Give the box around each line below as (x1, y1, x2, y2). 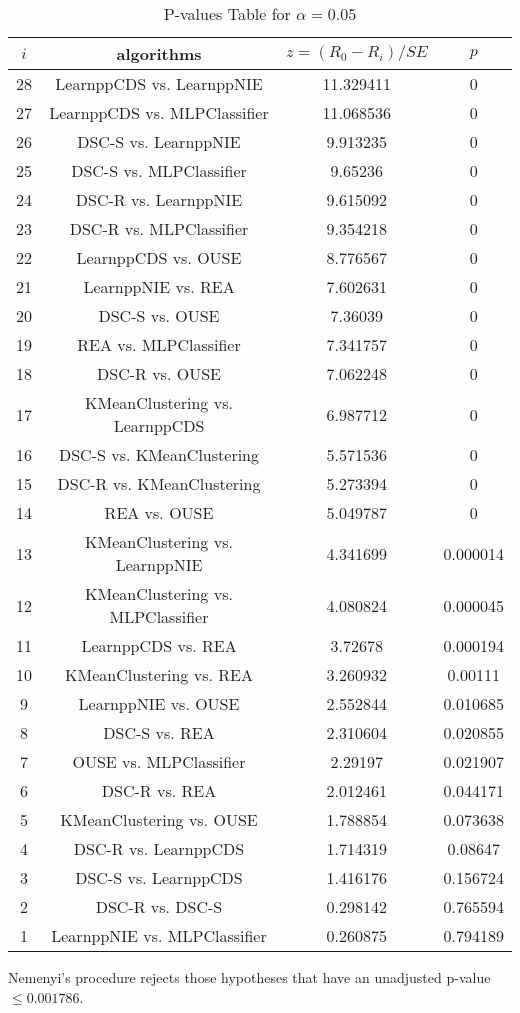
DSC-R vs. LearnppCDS (73, 837, 245, 860)
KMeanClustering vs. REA (65, 663, 253, 686)
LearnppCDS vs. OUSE (76, 246, 242, 269)
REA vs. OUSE (104, 501, 214, 524)
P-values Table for (163, 2, 291, 25)
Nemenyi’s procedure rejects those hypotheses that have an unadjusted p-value (8, 967, 491, 987)
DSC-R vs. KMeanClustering (57, 472, 261, 495)
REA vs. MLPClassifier (77, 333, 241, 356)
